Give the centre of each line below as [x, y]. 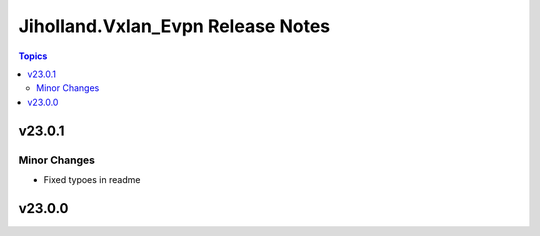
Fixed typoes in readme [92, 179]
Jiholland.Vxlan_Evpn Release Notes [174, 26]
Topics [33, 56]
